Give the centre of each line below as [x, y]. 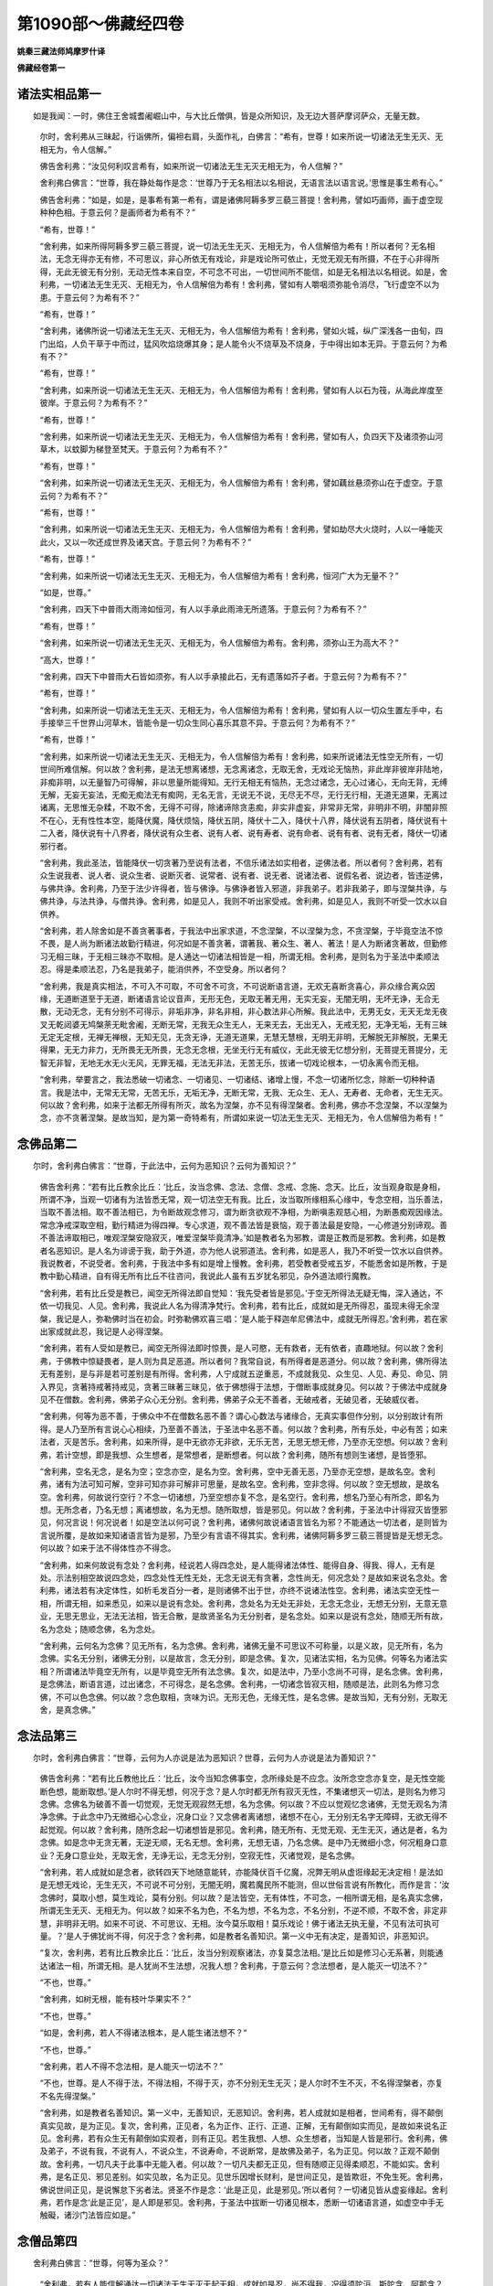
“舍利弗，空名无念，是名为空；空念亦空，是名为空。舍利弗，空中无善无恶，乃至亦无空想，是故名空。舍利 [237, 1471]
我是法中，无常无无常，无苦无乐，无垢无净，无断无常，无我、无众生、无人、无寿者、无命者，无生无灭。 [251, 1092]
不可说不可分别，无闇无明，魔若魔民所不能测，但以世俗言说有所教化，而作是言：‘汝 [293, 1885]
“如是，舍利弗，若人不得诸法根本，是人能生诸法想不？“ [143, 2033]
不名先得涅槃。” [68, 2096]
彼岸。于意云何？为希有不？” [94, 403]
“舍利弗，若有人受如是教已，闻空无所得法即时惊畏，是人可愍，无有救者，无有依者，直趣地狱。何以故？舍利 [241, 1348]
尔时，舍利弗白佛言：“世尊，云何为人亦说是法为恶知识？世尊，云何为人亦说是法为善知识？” [204, 1757]
